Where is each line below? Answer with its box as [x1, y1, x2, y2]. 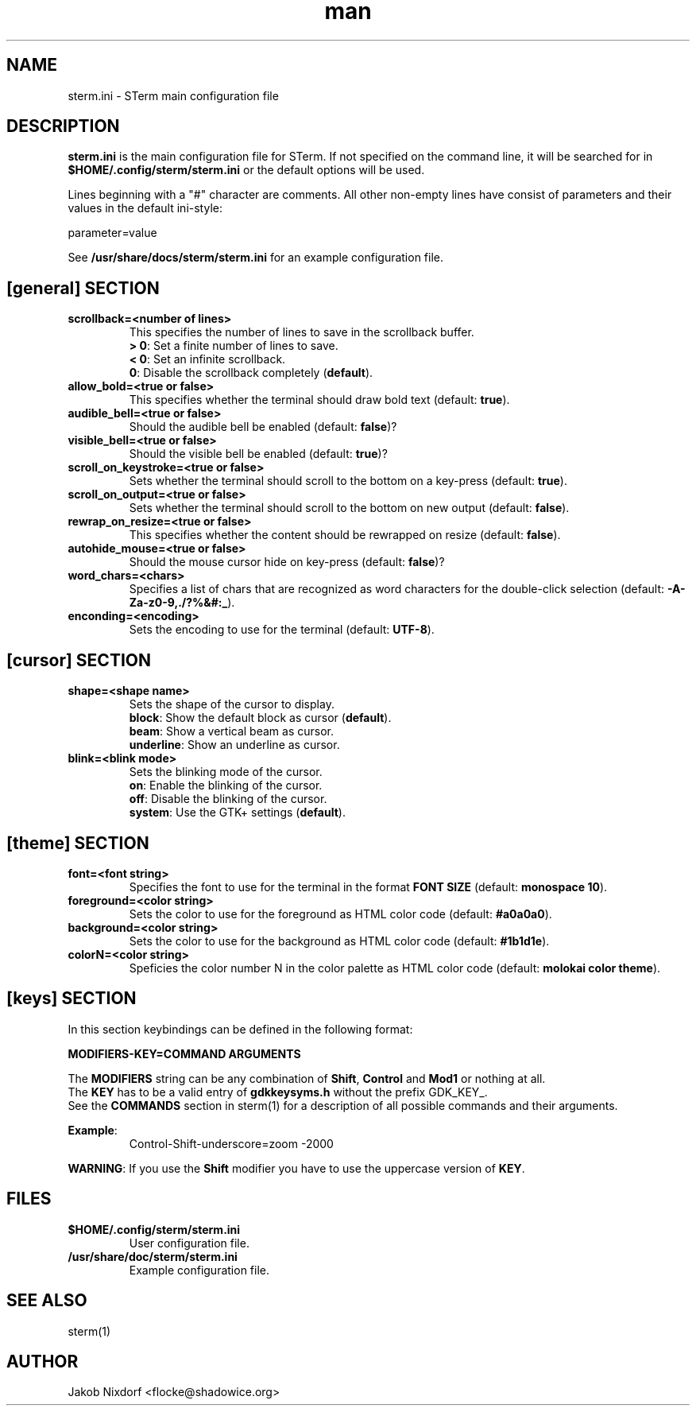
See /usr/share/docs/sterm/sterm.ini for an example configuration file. [68, 250, 444, 265]
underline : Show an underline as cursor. [129, 738, 340, 752]
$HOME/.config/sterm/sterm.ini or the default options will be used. [68, 163, 425, 177]
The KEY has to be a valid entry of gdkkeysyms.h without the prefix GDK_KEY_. [68, 1084, 488, 1099]
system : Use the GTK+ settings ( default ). [129, 805, 346, 820]
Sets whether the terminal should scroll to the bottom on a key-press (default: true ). [129, 474, 567, 488]
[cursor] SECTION [6, 650, 152, 670]
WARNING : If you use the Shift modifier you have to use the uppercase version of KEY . [68, 1161, 525, 1175]
